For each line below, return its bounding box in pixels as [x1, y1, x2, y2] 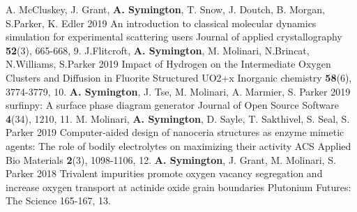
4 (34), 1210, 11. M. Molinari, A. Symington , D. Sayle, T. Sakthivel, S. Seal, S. [6, 111, 350, 126]
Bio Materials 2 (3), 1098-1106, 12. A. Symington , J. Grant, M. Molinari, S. [6, 152, 336, 167]
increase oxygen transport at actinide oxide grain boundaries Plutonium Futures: [6, 179, 351, 194]
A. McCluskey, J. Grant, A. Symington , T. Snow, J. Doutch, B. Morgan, [6, 2, 325, 16]
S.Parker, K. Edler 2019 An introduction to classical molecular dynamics [6, 15, 317, 30]
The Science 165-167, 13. [6, 193, 111, 208]
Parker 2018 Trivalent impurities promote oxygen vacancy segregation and [6, 166, 323, 181]
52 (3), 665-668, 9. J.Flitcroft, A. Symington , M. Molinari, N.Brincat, [6, 43, 310, 57]
